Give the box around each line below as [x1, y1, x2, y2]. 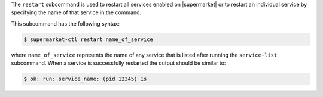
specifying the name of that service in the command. [11, 9, 142, 16]
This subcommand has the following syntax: [11, 20, 120, 27]
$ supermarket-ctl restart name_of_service [23, 36, 154, 43]
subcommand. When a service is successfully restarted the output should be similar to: [11, 60, 226, 67]
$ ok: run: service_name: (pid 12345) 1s [23, 76, 147, 83]
